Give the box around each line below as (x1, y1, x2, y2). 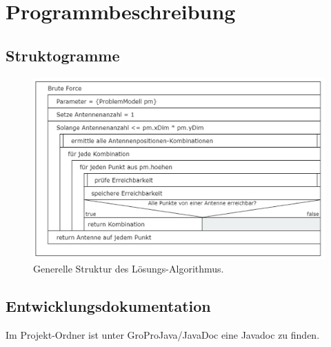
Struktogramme (6, 44, 120, 66)
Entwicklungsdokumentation (6, 295, 211, 317)
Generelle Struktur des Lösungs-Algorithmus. (33, 261, 224, 276)
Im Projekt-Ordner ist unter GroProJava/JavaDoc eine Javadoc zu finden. (6, 327, 320, 341)
